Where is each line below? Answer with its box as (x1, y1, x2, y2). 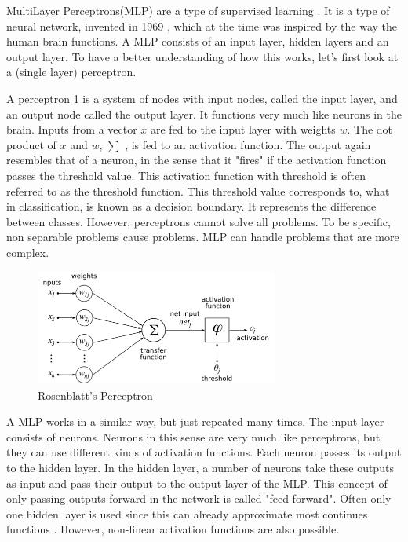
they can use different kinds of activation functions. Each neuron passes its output (6, 444, 402, 460)
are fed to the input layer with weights (151, 121, 336, 137)
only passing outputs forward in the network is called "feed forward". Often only (6, 490, 392, 507)
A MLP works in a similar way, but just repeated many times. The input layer (6, 413, 384, 430)
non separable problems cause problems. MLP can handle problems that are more (6, 229, 399, 245)
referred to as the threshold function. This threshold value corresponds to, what (6, 182, 390, 199)
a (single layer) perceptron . (6, 64, 137, 80)
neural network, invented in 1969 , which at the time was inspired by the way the (6, 17, 398, 34)
